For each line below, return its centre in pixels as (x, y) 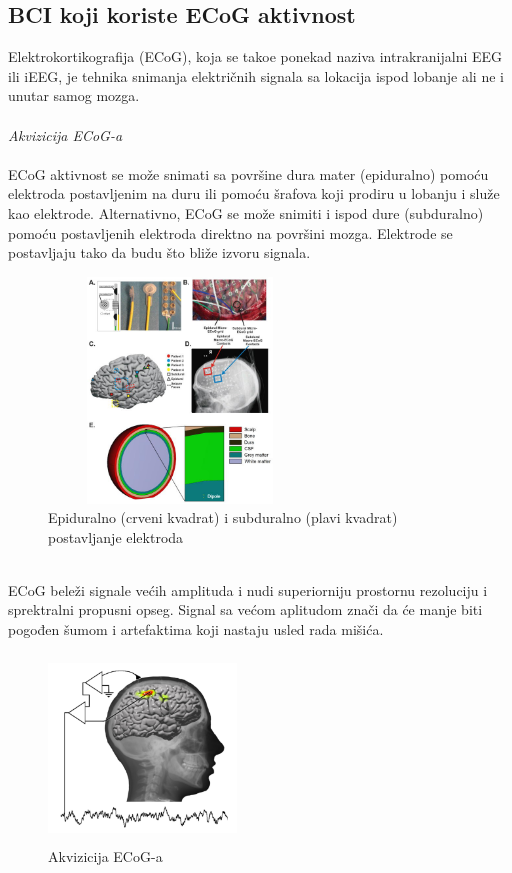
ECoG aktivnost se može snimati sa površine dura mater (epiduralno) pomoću (248, 173)
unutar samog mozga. (74, 95)
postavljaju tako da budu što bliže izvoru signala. (159, 252)
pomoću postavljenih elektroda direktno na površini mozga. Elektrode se (230, 232)
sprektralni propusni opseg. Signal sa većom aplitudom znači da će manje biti (245, 609)
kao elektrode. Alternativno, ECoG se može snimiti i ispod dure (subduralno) (246, 212)
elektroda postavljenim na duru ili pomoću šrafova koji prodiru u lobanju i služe (254, 193)
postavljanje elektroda (116, 536)
